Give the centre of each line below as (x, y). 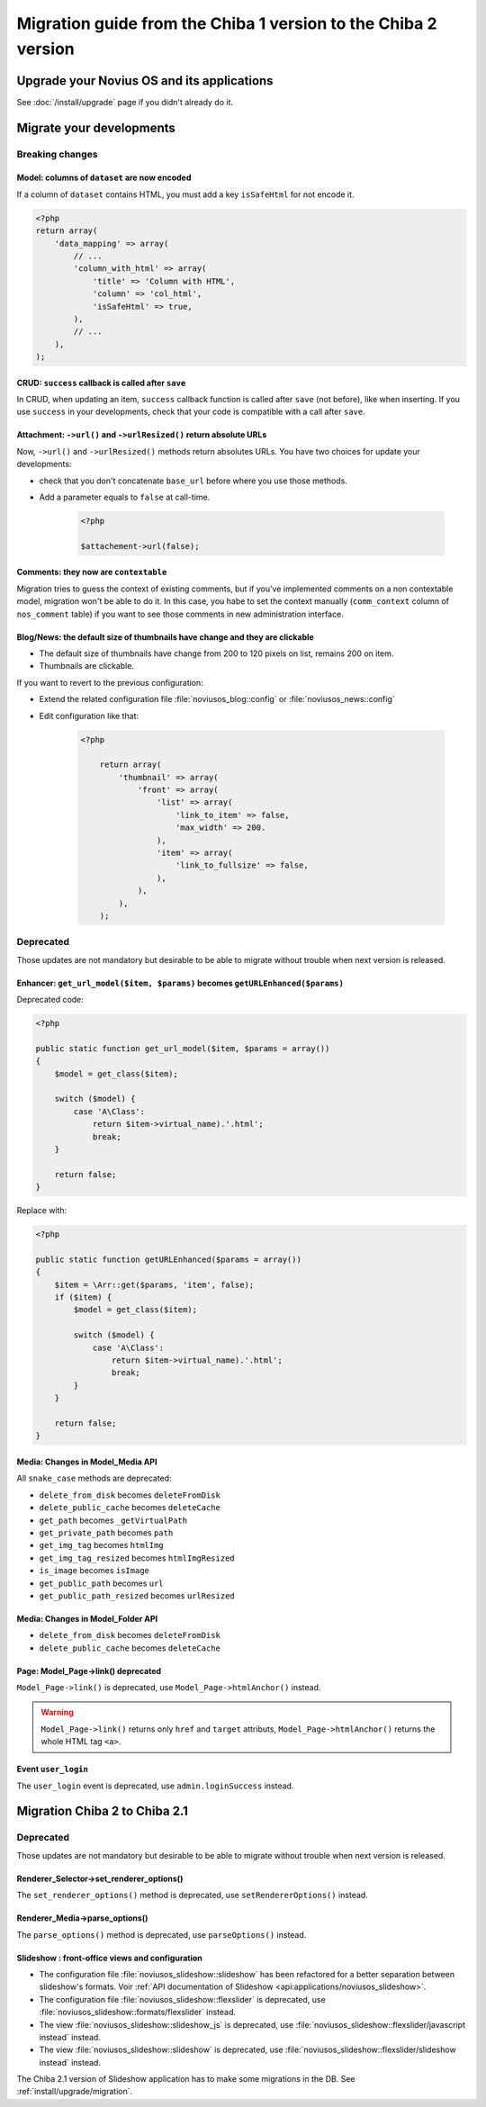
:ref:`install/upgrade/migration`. (75, 2092)
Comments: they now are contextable (92, 572)
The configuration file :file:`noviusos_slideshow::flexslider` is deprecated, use (182, 1999)
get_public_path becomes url (101, 1583)
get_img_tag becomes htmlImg (101, 1545)
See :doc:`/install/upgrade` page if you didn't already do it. (125, 102)
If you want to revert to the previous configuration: (110, 682)
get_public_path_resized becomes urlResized (137, 1595)
